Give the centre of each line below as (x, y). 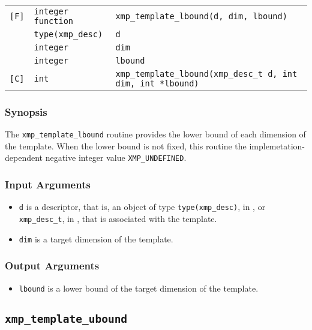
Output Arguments (52, 265)
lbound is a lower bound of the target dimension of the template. (139, 288)
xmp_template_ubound (66, 319)
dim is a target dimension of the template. (96, 238)
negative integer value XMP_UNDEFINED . (116, 157)
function (54, 21)
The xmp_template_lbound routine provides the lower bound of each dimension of (155, 134)
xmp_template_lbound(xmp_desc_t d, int (206, 74)
